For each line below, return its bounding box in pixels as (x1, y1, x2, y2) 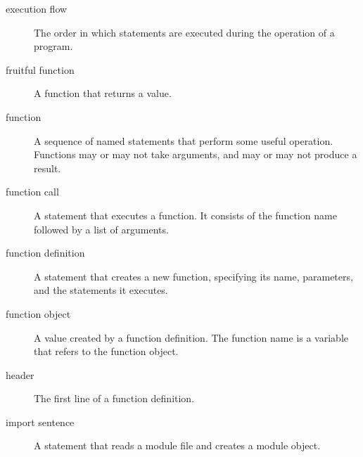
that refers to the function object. (34, 344, 179, 359)
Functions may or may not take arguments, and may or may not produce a (34, 147, 357, 162)
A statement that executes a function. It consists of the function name (34, 207, 337, 222)
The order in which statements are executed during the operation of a (34, 25, 335, 39)
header (6, 367, 34, 382)
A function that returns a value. (34, 86, 172, 101)
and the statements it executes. (34, 283, 168, 297)
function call (6, 184, 59, 199)
